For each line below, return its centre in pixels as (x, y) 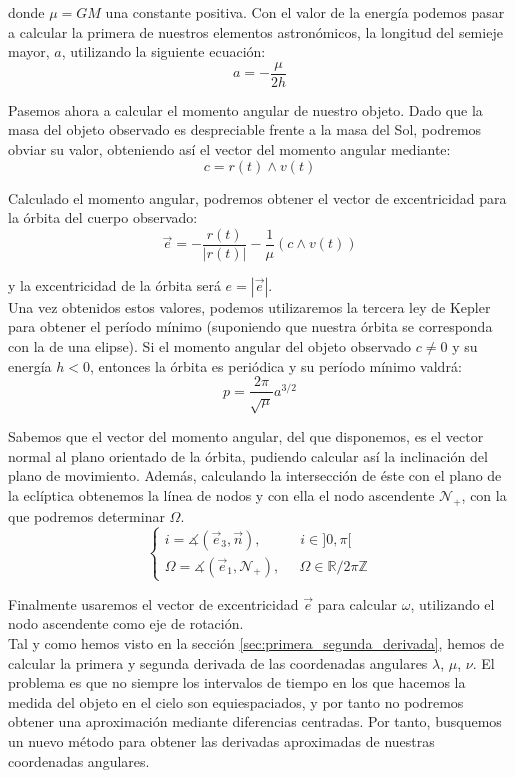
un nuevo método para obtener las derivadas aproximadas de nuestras (221, 740)
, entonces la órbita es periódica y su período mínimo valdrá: (276, 365)
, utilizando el (452, 603)
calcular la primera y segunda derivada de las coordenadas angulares (218, 662)
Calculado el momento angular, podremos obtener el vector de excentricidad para (257, 197)
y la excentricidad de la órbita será (114, 284)
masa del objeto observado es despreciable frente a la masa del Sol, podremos (245, 129)
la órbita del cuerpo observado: (103, 217)
